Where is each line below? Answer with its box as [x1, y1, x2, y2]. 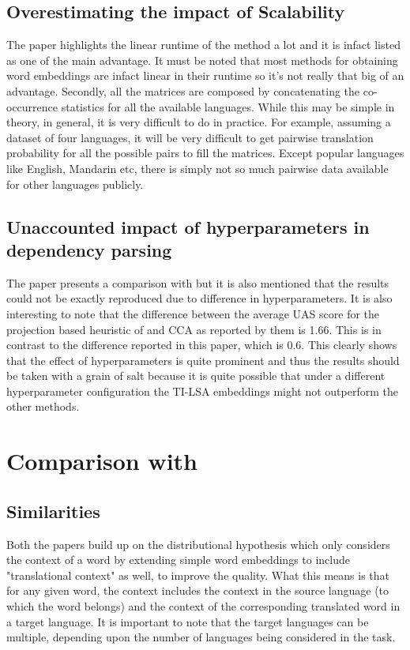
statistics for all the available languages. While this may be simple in [61, 98, 395, 115]
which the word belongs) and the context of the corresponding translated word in [6, 598, 401, 614]
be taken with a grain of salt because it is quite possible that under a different [6, 367, 386, 384]
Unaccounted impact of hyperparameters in [6, 214, 370, 239]
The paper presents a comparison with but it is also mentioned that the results [6, 274, 389, 291]
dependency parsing [6, 237, 172, 261]
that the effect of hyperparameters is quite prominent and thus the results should [6, 351, 400, 368]
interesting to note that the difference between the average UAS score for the [6, 305, 380, 321]
